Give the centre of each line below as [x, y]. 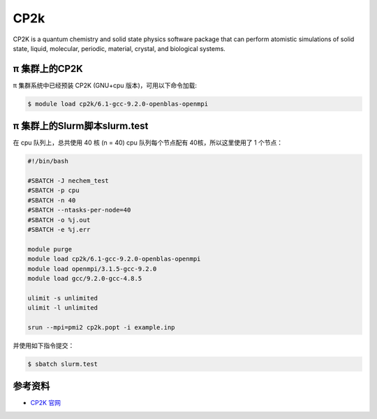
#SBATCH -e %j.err [59, 230]
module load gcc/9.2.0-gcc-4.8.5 [85, 278]
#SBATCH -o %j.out [59, 220]
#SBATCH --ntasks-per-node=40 [79, 210]
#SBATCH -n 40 [52, 200]
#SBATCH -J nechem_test [68, 181]
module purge [50, 249]
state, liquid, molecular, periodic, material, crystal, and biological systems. [119, 48]
